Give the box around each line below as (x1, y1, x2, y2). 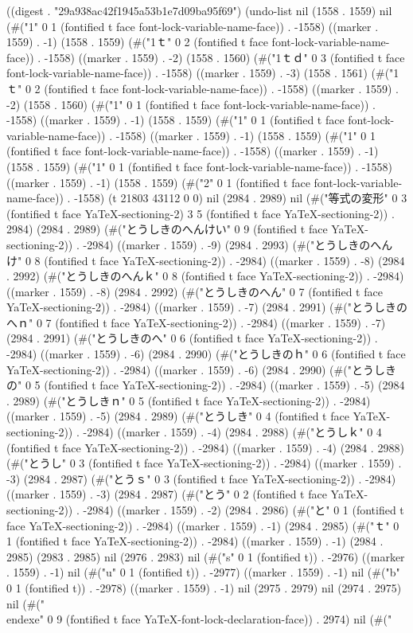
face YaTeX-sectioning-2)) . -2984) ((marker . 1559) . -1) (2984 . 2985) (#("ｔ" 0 (6, 517, 399, 533)
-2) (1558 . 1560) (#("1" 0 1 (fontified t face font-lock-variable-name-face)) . (6, 96, 376, 112)
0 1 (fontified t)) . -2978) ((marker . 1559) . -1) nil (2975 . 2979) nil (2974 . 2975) (6, 579, 402, 596)
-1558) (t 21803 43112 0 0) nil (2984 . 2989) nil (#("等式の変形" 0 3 (74, 190, 407, 206)
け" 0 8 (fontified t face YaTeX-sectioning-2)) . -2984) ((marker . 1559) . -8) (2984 (6, 252, 405, 268)
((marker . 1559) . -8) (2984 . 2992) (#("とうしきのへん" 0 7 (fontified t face (6, 283, 383, 299)
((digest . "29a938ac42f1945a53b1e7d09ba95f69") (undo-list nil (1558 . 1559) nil (6, 2, 392, 18)
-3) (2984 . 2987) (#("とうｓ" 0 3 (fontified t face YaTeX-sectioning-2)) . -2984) (6, 470, 396, 486)
